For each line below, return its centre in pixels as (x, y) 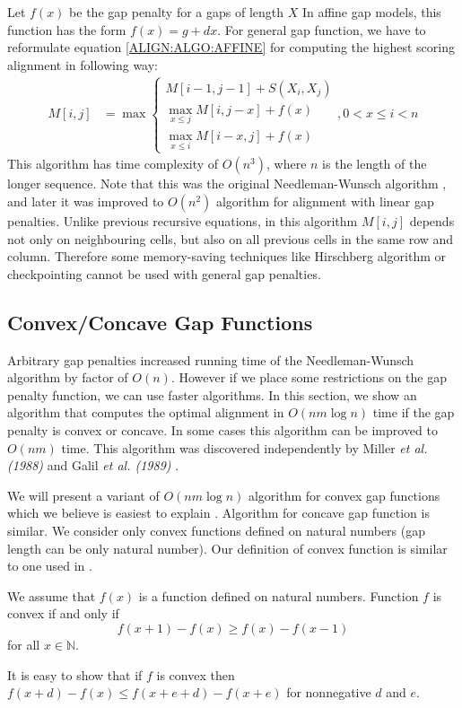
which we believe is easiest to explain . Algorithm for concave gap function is (218, 513)
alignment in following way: (83, 64)
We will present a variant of (83, 495)
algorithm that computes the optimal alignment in (146, 412)
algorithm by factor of (68, 377)
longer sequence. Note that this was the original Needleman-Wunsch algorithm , (227, 184)
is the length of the (375, 164)
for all (24, 644)
